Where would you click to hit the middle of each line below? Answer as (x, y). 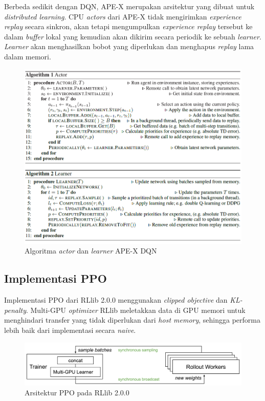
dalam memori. (28, 56)
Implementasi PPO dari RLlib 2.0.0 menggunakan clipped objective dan (116, 300)
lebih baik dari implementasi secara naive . (70, 330)
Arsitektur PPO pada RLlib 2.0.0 (77, 393)
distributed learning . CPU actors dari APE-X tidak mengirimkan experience (123, 16)
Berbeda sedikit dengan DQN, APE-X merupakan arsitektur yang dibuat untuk (129, 6)
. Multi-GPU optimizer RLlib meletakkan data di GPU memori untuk (136, 310)
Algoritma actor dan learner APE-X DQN (91, 251)
